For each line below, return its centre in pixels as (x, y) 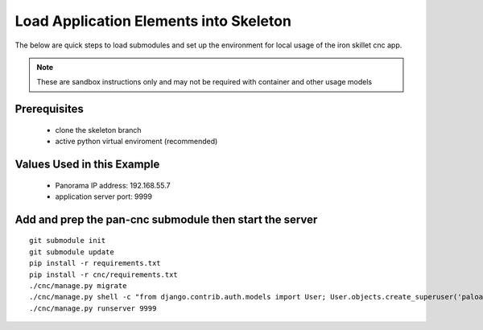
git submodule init (68, 241)
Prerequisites (49, 109)
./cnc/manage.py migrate (78, 285)
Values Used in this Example (87, 164)
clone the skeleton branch (98, 130)
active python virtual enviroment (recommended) (136, 142)
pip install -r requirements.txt (95, 263)
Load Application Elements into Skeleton (153, 21)
